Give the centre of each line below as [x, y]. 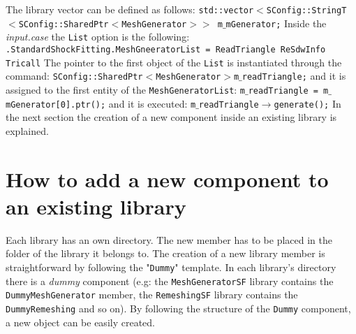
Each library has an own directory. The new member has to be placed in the [169, 239]
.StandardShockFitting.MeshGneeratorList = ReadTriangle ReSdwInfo [166, 49]
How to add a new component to [167, 179]
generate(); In [307, 103]
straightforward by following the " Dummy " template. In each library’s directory [171, 267]
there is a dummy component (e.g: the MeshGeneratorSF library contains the [170, 281]
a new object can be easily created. [80, 322]
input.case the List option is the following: [98, 37]
